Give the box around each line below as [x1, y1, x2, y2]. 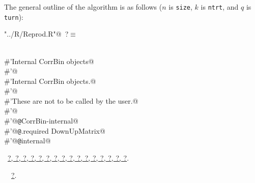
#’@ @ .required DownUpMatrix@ [4, 125, 105, 136]
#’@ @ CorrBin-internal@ [4, 115, 78, 126]
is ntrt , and [201, 2, 239, 12]
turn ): [4, 11, 23, 22]
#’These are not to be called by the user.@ [4, 95, 138, 106]
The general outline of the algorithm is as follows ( [4, 2, 162, 12]
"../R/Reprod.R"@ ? [4, 28, 69, 39]
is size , [168, 2, 192, 12]
